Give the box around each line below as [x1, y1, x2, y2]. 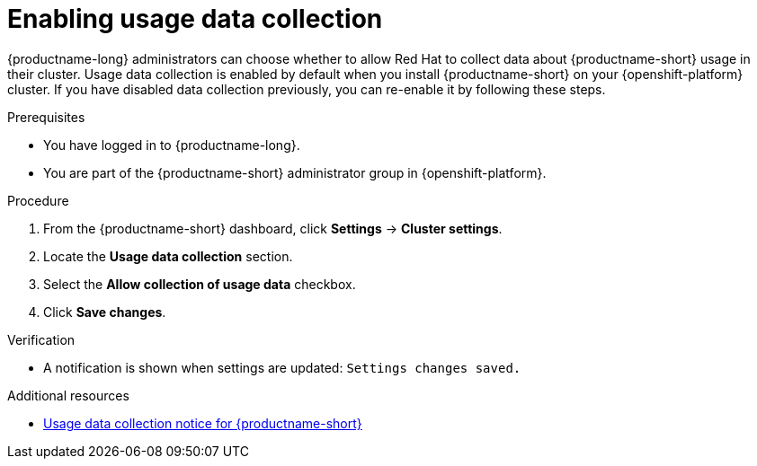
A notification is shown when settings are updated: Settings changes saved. [43, 359, 521, 375]
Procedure [7, 192, 69, 208]
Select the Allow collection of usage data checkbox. [43, 276, 356, 292]
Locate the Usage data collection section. [43, 248, 293, 264]
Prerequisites [7, 109, 85, 125]
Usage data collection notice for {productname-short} [43, 415, 362, 431]
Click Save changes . [43, 303, 166, 320]
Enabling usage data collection [7, 4, 383, 34]
